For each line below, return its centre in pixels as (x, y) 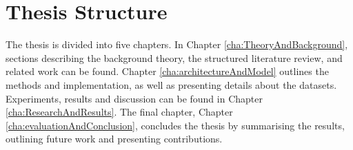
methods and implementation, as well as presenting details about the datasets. (171, 84)
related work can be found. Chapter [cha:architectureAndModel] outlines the (167, 71)
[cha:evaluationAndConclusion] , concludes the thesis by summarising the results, (175, 125)
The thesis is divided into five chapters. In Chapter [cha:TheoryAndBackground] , (177, 44)
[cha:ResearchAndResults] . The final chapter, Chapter (119, 112)
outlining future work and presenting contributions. (114, 139)
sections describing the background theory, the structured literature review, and (174, 57)
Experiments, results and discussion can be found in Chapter (134, 98)
